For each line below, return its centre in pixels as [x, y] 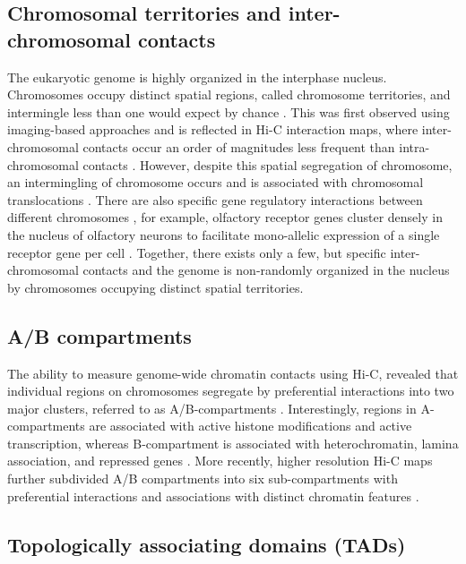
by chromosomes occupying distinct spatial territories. [155, 287]
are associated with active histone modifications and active [250, 426]
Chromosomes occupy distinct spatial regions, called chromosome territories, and [229, 94]
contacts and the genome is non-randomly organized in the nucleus [266, 270]
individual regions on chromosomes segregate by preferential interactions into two [231, 391]
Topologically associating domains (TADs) [207, 544]
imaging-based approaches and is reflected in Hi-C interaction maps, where [213, 129]
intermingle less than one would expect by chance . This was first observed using [229, 111]
